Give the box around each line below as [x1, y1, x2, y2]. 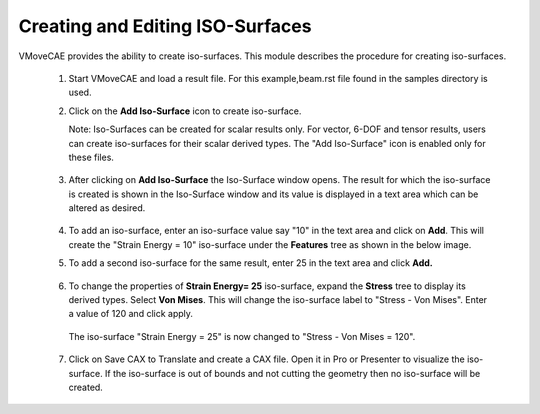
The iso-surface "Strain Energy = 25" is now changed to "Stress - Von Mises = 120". [68, 330, 416, 342]
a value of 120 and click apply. [68, 308, 194, 320]
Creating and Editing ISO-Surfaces [18, 15, 312, 37]
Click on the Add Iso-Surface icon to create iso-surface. [68, 105, 302, 117]
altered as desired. [68, 202, 146, 214]
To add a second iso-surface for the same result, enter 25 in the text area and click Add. [68, 257, 434, 269]
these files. [68, 151, 115, 163]
